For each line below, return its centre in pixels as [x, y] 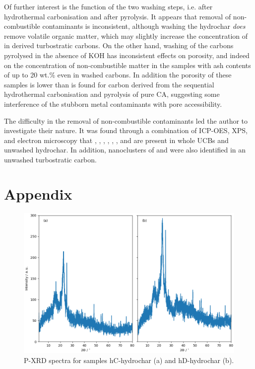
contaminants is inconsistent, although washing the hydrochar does [144, 26]
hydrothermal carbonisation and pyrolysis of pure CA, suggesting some [112, 94]
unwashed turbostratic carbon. [50, 159]
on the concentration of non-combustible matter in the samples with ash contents [127, 65]
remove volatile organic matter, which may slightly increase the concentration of [126, 36]
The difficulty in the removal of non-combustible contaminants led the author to [126, 120]
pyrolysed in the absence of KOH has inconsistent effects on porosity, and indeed [127, 55]
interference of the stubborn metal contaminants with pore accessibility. [113, 104]
